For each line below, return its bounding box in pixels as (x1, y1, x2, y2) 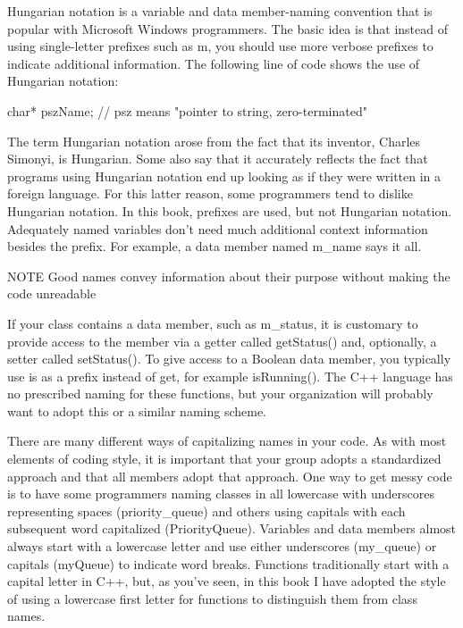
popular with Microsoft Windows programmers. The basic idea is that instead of (7, 19, 449, 38)
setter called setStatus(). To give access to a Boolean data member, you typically (7, 349, 451, 368)
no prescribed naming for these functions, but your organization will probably (7, 384, 434, 403)
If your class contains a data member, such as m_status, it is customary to (7, 314, 418, 332)
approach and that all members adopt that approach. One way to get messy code (7, 466, 452, 485)
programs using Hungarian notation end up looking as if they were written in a (7, 166, 442, 185)
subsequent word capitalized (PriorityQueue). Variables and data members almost (7, 519, 457, 538)
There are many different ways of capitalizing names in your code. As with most (7, 431, 447, 450)
